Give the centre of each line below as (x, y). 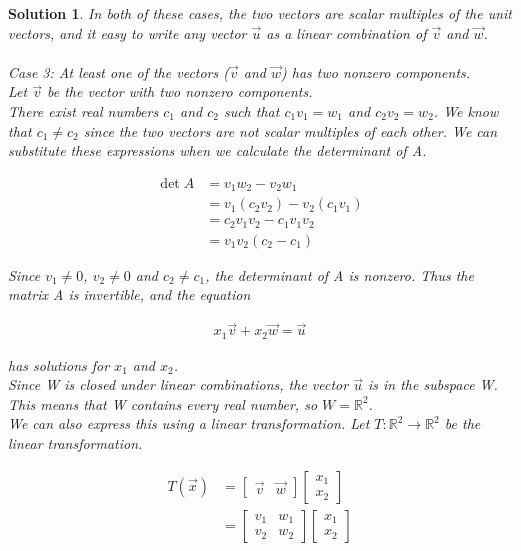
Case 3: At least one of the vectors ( (118, 71)
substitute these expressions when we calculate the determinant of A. (217, 150)
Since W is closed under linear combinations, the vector (178, 384)
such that (251, 110)
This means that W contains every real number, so (163, 403)
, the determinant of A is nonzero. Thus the (339, 274)
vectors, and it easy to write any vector (127, 32)
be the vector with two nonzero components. (179, 91)
